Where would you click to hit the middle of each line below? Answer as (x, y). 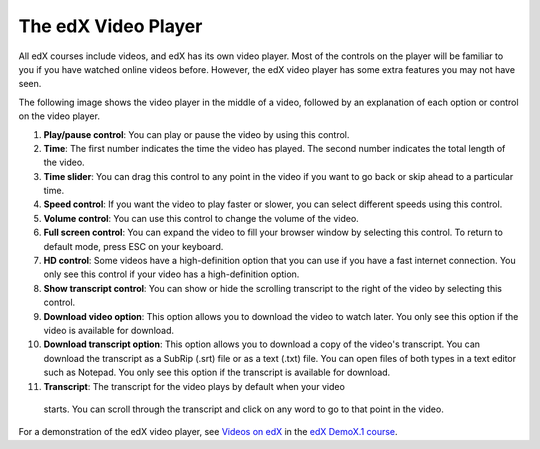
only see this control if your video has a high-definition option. (171, 274)
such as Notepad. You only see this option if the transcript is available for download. (217, 372)
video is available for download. (109, 330)
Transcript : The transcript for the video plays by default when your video (194, 386)
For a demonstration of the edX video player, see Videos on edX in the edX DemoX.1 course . (208, 432)
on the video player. (59, 116)
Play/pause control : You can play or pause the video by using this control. (196, 134)
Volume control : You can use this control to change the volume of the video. (201, 218)
